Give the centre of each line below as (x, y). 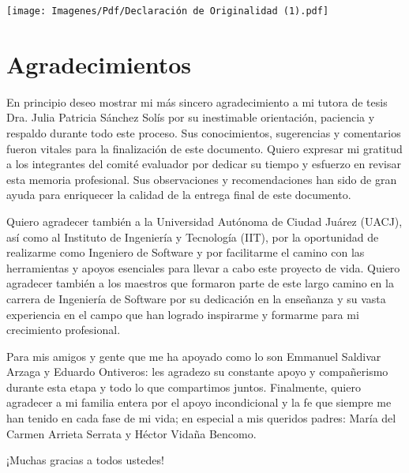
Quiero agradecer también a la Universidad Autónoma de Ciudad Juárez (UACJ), (204, 221)
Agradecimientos (99, 64)
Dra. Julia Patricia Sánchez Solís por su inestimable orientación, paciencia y (191, 117)
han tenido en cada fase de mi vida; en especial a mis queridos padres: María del (201, 418)
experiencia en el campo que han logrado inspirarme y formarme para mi (183, 314)
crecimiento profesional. (64, 330)
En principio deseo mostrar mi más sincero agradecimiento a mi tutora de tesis (197, 101)
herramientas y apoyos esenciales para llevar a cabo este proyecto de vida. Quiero (203, 267)
